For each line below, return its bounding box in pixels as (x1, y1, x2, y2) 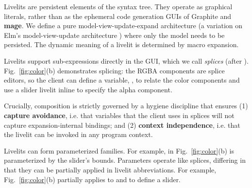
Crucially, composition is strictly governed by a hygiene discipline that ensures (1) (4, 101, 248, 111)
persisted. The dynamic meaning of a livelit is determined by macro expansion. (4, 39, 239, 50)
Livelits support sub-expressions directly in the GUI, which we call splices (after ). (4, 55, 249, 66)
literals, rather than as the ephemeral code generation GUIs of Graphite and (4, 11, 232, 21)
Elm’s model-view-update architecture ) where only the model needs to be (4, 30, 225, 40)
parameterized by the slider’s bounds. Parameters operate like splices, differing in (4, 155, 246, 165)
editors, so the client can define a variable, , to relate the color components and (4, 75, 240, 85)
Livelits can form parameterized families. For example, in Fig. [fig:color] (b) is (4, 145, 234, 155)
